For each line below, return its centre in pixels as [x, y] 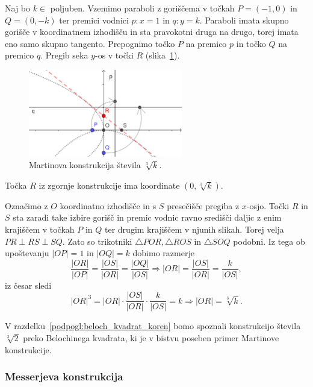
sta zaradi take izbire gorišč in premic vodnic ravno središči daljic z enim [147, 217]
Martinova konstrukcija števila [85, 165]
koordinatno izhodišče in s [108, 205]
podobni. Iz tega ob [269, 241]
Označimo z [26, 205]
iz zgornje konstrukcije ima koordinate [109, 185]
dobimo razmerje [163, 253]
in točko [251, 43]
